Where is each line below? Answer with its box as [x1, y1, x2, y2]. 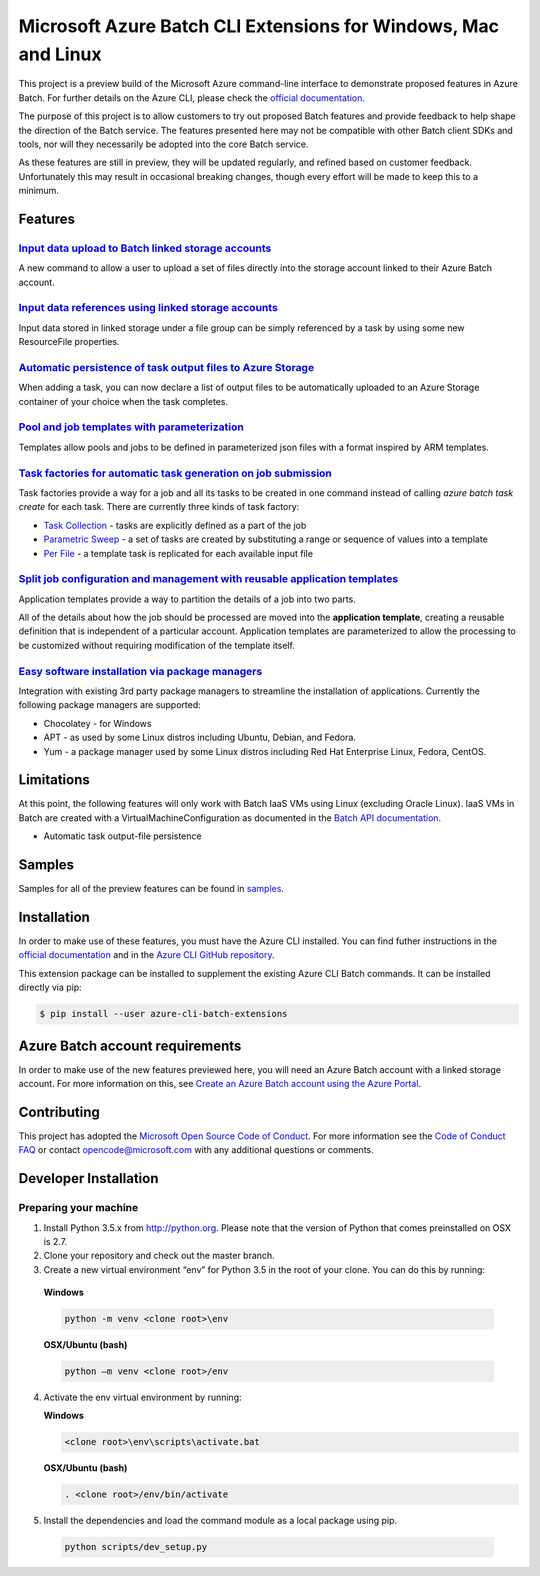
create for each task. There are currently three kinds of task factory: [18, 501, 300, 513]
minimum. [18, 185, 60, 197]
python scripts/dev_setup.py [64, 1541, 208, 1553]
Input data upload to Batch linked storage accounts [18, 241, 272, 255]
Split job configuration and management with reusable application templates [18, 572, 399, 586]
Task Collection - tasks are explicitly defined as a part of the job [43, 519, 307, 531]
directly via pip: [18, 981, 82, 994]
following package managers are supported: [18, 699, 202, 711]
